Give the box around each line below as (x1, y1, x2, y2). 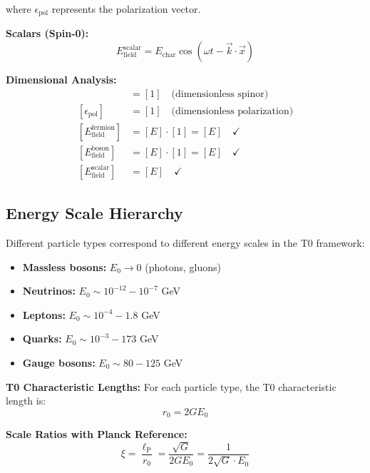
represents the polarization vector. (51, 1, 201, 16)
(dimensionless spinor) (171, 88, 269, 99)
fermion (91, 124, 115, 132)
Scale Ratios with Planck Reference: (6, 427, 187, 442)
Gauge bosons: (22, 355, 96, 370)
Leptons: (22, 307, 66, 322)
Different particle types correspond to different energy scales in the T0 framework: (6, 235, 365, 250)
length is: (6, 393, 46, 408)
